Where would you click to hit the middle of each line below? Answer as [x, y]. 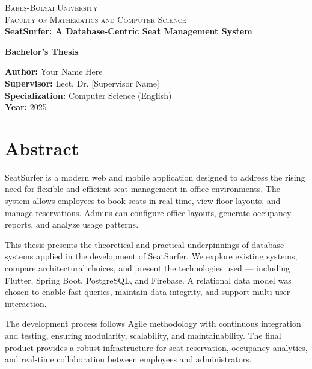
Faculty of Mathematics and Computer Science [96, 19]
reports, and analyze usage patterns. [72, 224]
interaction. [26, 303]
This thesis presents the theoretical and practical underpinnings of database [145, 244]
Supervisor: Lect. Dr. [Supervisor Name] [82, 83]
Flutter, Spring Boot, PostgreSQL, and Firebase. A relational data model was [148, 280]
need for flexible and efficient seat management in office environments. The [142, 189]
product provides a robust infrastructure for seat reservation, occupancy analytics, [156, 347]
